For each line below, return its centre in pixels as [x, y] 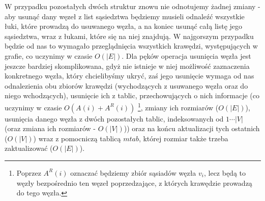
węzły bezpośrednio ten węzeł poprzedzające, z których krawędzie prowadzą [134, 183]
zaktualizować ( [29, 148]
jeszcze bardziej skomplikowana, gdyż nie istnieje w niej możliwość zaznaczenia [127, 66]
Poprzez [29, 172]
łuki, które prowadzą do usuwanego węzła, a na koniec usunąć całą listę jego [124, 26]
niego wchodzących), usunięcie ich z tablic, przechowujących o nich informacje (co [132, 95]
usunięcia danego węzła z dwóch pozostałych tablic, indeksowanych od [114, 118]
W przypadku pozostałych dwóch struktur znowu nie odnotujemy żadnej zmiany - [132, 6]
